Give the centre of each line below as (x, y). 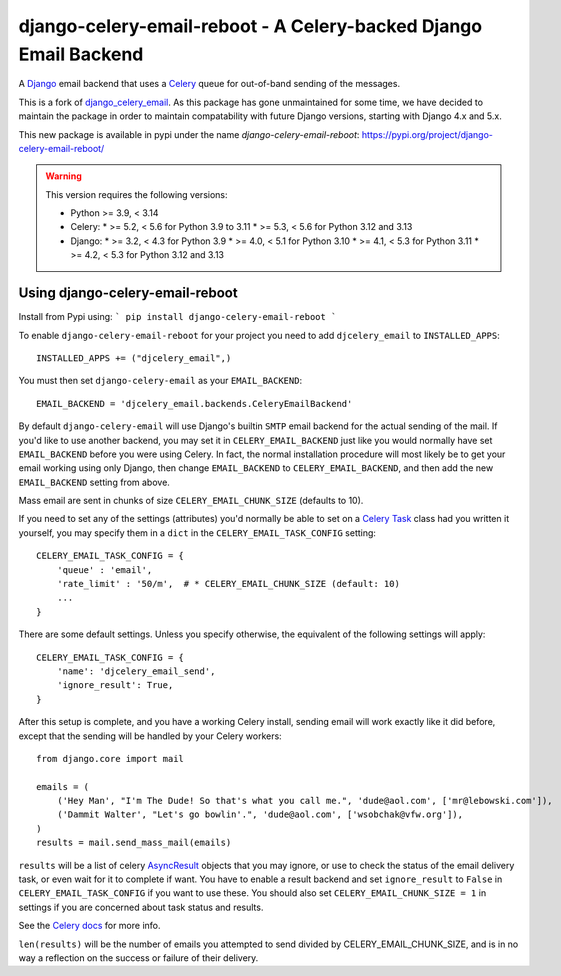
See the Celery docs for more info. (89, 926)
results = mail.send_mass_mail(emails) (134, 843)
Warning (63, 176)
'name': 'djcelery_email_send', (136, 671)
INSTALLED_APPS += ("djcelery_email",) (134, 358)
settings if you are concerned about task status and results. (141, 907)
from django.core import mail (110, 758)
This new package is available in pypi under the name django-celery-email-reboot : (189, 134)
